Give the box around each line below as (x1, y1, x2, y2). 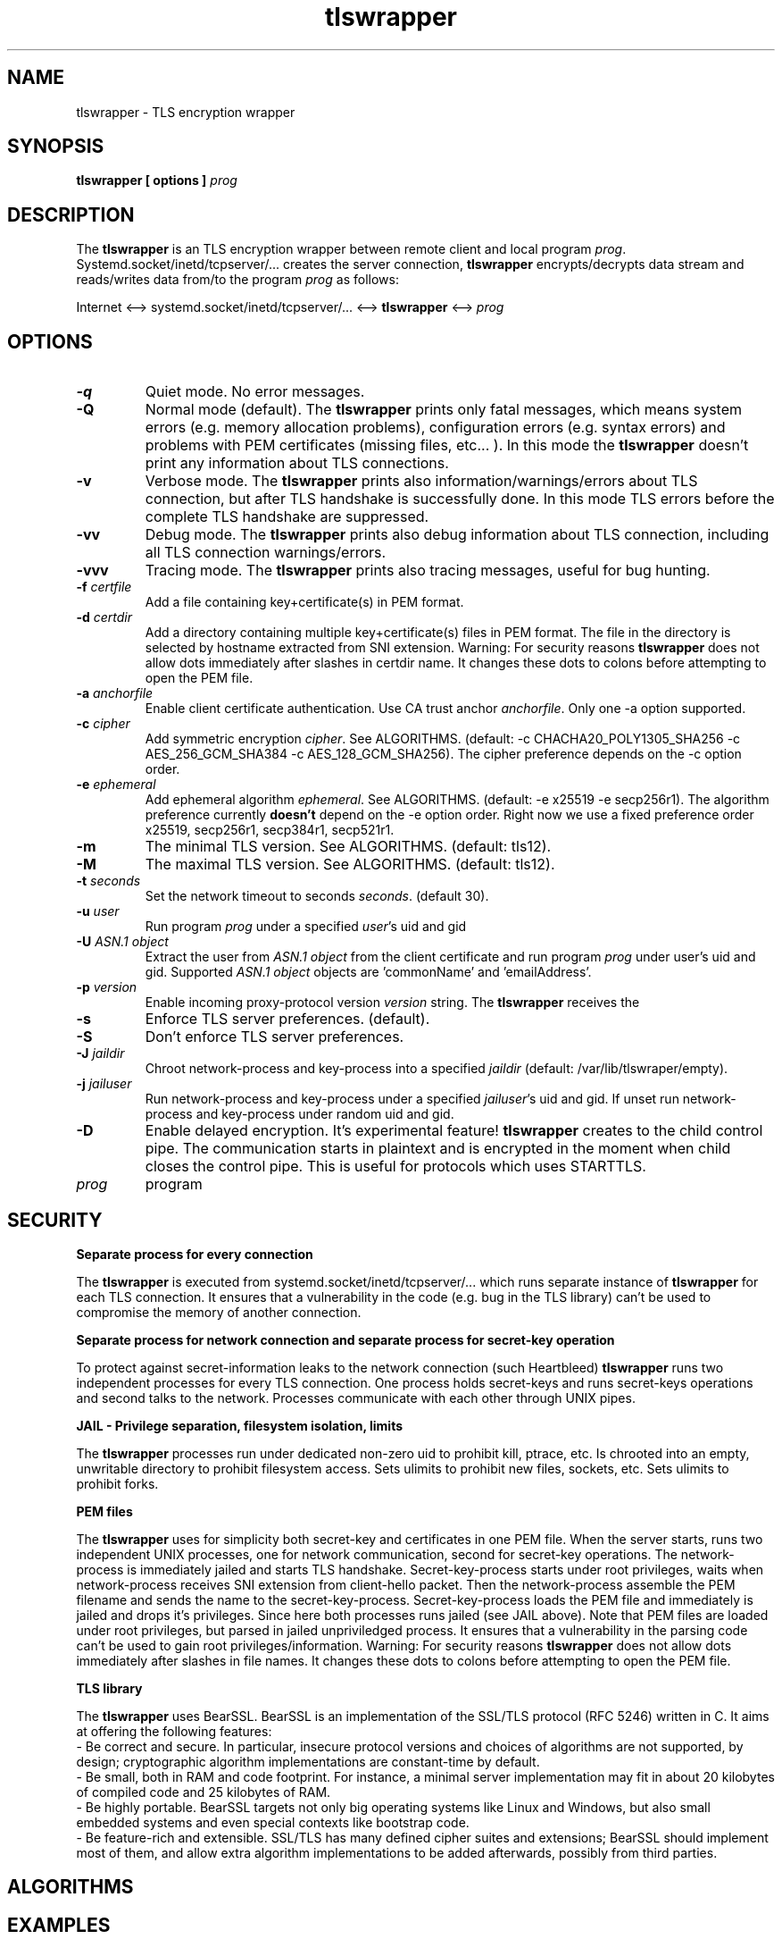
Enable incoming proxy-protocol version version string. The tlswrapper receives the (145, 995, 640, 1011)
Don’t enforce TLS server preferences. (145, 1028, 404, 1046)
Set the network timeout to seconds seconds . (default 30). (145, 888, 489, 904)
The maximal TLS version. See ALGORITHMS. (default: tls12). (145, 855, 555, 874)
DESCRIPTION (7, 203, 135, 226)
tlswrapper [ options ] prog (76, 172, 237, 189)
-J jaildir (76, 1045, 125, 1062)
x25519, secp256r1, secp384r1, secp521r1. (145, 822, 395, 838)
